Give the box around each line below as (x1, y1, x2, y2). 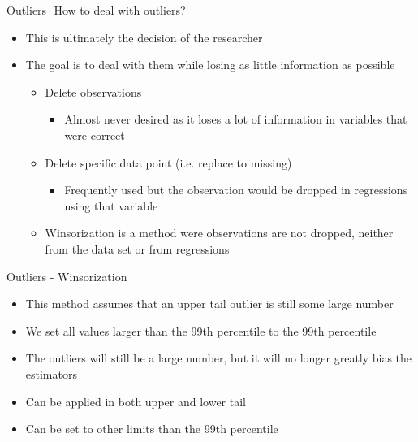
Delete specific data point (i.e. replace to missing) (45, 154, 292, 171)
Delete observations (45, 83, 142, 100)
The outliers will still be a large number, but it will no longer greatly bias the (25, 349, 412, 366)
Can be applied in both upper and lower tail (25, 392, 246, 409)
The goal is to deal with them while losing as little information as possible (25, 56, 395, 73)
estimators (25, 365, 77, 382)
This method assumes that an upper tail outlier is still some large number (25, 295, 394, 312)
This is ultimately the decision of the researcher (25, 28, 263, 45)
